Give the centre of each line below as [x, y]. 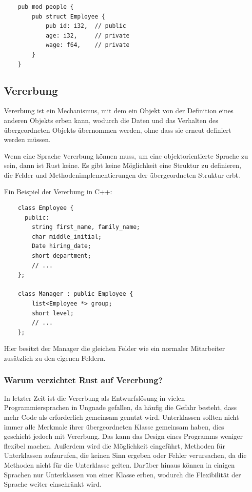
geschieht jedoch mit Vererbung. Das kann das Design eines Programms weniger [124, 436]
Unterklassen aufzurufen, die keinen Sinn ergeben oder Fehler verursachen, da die [125, 455]
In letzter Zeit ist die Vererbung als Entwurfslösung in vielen [95, 398]
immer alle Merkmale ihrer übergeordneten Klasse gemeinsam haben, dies [114, 426]
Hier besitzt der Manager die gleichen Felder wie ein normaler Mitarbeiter [115, 348]
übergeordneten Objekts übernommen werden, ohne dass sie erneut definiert [118, 130]
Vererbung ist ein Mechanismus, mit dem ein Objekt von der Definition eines [119, 111]
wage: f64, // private [87, 45]
